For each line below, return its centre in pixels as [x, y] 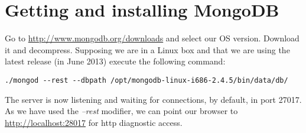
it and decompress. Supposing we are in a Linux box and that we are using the [147, 49]
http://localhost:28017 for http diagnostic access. [94, 122]
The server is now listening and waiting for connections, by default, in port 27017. [153, 99]
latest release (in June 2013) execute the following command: [115, 61]
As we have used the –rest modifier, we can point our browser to [121, 111]
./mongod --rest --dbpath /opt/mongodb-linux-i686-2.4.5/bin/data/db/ [147, 80]
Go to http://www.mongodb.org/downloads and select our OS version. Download [152, 38]
